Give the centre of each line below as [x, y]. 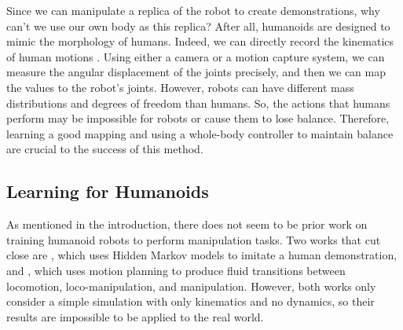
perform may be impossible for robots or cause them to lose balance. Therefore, [198, 118]
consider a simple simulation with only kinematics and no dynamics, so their [191, 301]
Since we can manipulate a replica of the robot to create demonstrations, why [193, 10]
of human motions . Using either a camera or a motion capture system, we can [196, 56]
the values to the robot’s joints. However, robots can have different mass [180, 87]
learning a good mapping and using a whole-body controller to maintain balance [200, 133]
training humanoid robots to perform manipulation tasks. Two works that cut [194, 239]
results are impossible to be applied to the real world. [135, 316]
